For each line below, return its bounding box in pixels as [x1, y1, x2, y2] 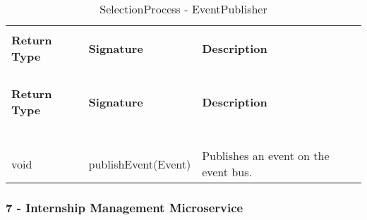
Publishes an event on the [202, 147, 330, 164]
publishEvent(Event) [88, 155, 191, 172]
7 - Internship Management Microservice [6, 198, 243, 216]
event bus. [202, 164, 252, 180]
